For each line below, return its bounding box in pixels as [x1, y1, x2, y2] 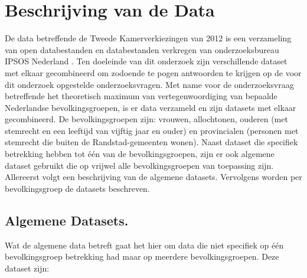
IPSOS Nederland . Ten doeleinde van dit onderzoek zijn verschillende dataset [5, 55, 288, 67]
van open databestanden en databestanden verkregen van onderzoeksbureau [5, 43, 279, 55]
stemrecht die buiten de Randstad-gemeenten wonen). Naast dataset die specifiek [5, 136, 298, 148]
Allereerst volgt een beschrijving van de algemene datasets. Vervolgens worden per [5, 171, 302, 183]
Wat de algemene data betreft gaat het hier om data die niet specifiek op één [5, 238, 284, 251]
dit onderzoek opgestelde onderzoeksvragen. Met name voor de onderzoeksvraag [5, 78, 294, 90]
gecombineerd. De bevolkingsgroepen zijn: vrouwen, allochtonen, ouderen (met [5, 113, 288, 125]
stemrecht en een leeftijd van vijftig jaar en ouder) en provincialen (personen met [5, 124, 299, 136]
